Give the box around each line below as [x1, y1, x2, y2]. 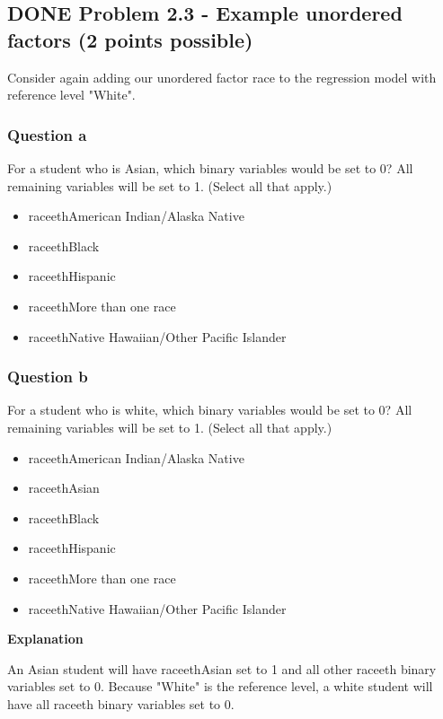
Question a [7, 123, 87, 145]
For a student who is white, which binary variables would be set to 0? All [7, 400, 412, 419]
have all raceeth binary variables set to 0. [7, 694, 235, 713]
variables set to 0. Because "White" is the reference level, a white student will [7, 677, 433, 696]
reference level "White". [7, 85, 136, 104]
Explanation [7, 629, 84, 648]
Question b [7, 365, 88, 388]
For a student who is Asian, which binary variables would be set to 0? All [7, 159, 413, 177]
